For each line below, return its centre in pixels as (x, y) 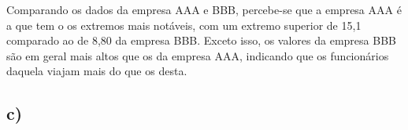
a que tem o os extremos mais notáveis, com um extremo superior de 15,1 (184, 25)
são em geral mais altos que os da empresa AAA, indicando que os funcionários (198, 55)
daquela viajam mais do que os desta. (97, 71)
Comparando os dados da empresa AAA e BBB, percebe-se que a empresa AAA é (204, 9)
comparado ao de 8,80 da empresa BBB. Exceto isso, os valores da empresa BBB (201, 40)
